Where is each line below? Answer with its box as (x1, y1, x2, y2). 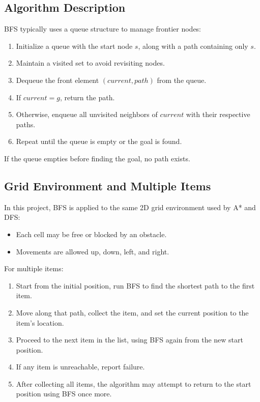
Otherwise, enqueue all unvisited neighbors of (16, 109, 158, 120)
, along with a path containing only (138, 40, 248, 51)
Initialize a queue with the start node (16, 40, 133, 51)
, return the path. (60, 92, 115, 102)
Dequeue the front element (16, 74, 99, 85)
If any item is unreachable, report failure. (16, 361, 145, 372)
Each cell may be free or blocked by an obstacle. (16, 228, 167, 239)
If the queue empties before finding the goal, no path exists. (4, 153, 190, 163)
